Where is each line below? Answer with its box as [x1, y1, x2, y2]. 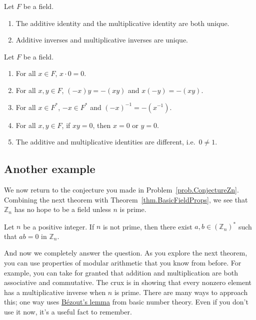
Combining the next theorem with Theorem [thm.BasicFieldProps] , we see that [4, 194, 248, 204]
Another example [4, 161, 95, 176]
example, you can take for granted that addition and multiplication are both [4, 267, 238, 277]
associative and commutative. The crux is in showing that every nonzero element [4, 277, 252, 287]
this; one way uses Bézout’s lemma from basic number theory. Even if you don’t [4, 296, 248, 307]
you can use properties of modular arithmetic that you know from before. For [4, 257, 241, 268]
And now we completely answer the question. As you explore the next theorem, [4, 247, 247, 258]
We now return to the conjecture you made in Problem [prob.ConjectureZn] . [4, 184, 239, 194]
